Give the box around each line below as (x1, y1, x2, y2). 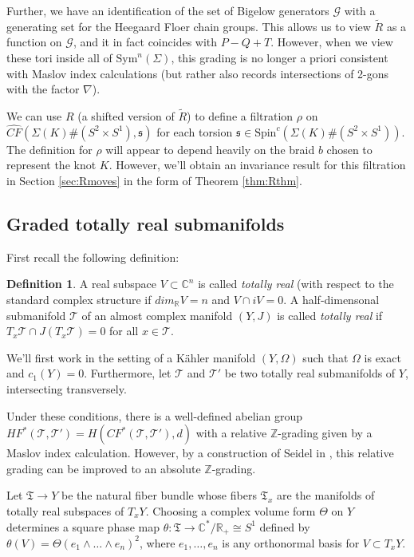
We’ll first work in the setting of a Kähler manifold (6, 349, 256, 365)
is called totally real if (277, 306, 383, 323)
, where (139, 534, 175, 551)
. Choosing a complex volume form (145, 502, 316, 519)
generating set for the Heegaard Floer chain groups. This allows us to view (6, 18, 371, 34)
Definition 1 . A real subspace (6, 275, 157, 292)
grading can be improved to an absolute (6, 460, 201, 476)
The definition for (6, 140, 93, 157)
